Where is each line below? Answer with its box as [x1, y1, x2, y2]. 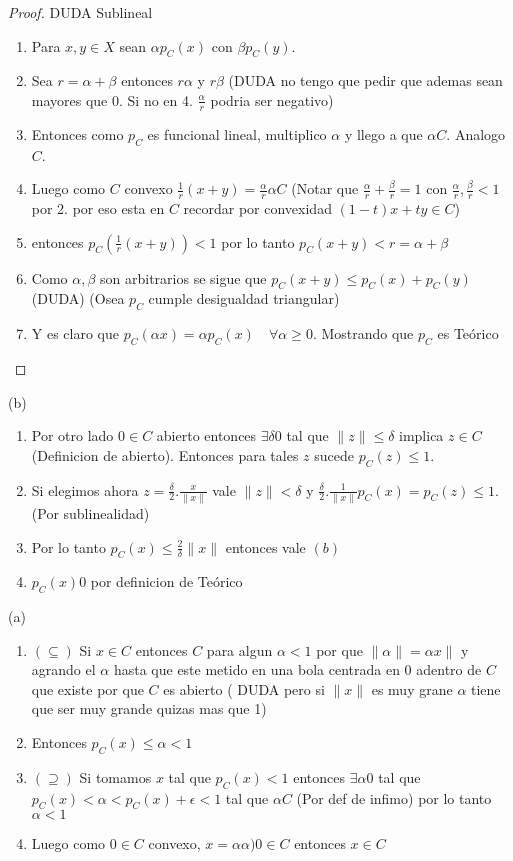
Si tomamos [79, 766, 152, 787]
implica [399, 425, 444, 446]
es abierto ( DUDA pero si [163, 678, 325, 699]
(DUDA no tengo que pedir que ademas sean [228, 70, 503, 91]
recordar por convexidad [183, 198, 332, 219]
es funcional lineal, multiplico [147, 123, 327, 144]
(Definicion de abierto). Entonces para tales [31, 444, 299, 465]
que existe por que [31, 678, 144, 699]
